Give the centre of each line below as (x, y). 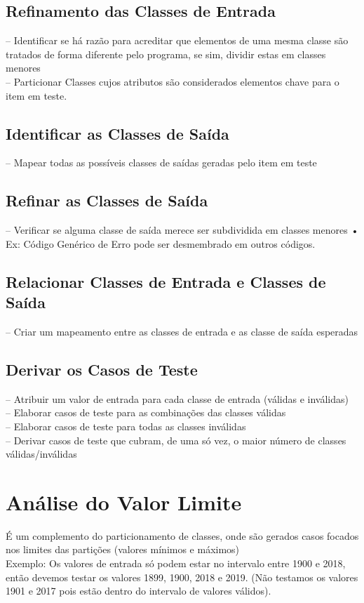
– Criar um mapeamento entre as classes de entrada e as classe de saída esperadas (182, 331)
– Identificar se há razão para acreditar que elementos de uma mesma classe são (177, 40)
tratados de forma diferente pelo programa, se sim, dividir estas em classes (166, 54)
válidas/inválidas (41, 454)
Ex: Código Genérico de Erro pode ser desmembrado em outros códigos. (161, 243)
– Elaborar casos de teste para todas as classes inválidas (126, 426)
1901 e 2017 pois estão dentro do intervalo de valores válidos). (139, 591)
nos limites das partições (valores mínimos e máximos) (123, 549)
